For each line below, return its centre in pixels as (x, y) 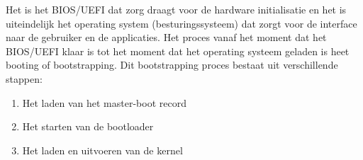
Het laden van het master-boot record (104, 102)
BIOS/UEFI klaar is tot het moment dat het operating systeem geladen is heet (178, 51)
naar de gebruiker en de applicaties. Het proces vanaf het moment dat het (166, 37)
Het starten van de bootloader (88, 126)
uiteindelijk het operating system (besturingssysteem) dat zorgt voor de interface (181, 23)
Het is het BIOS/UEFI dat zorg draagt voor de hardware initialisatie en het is (176, 9)
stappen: (24, 78)
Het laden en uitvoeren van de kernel (102, 150)
